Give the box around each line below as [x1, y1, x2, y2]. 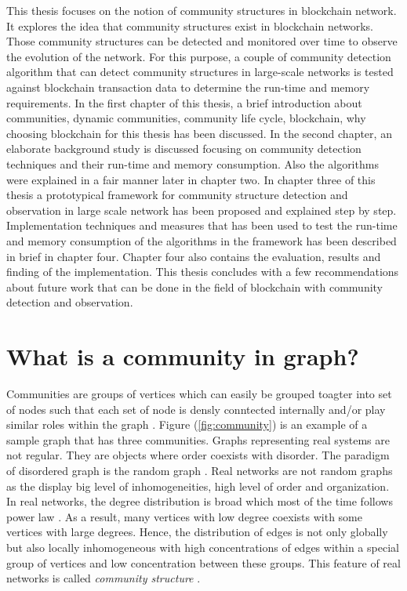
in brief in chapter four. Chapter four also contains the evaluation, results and [6, 248, 381, 264]
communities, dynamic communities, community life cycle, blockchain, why [6, 110, 366, 126]
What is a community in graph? [6, 340, 359, 372]
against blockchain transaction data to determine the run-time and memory [6, 78, 370, 95]
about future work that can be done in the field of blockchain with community [6, 278, 383, 295]
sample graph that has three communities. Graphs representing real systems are [6, 431, 391, 448]
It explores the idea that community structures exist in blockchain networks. [6, 17, 373, 34]
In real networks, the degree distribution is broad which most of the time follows [6, 493, 393, 509]
